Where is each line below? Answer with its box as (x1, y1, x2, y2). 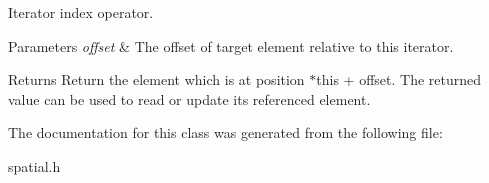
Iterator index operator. (8, 2, 154, 22)
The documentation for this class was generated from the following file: (8, 122, 443, 143)
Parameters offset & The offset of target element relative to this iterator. (8, 35, 454, 56)
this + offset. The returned (316, 69, 482, 90)
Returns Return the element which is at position (8, 69, 305, 90)
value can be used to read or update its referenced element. (8, 88, 371, 109)
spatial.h (8, 155, 61, 176)
